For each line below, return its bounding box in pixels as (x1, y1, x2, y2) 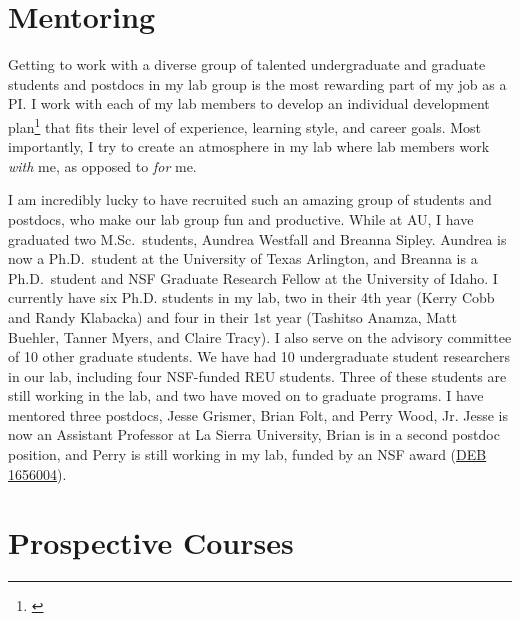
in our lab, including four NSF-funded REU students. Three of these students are (8, 365, 507, 386)
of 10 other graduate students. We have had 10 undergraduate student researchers (8, 346, 510, 367)
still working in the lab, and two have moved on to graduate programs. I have (8, 385, 484, 406)
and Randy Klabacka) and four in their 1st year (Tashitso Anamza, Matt (8, 306, 457, 327)
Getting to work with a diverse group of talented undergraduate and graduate (8, 54, 486, 75)
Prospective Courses (8, 522, 294, 563)
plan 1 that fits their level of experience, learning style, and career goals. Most (8, 113, 482, 137)
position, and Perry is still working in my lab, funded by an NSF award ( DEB (8, 444, 487, 465)
